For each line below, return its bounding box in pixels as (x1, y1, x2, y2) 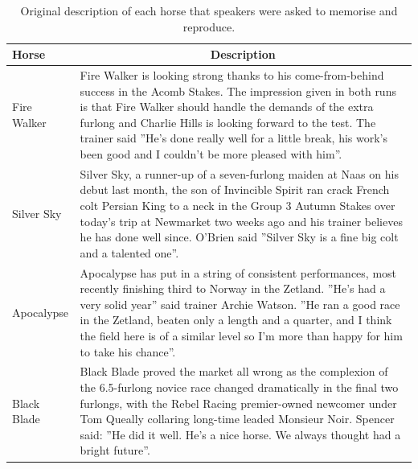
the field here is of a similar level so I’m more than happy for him (80, 327, 403, 344)
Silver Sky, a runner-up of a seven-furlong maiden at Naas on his (80, 165, 399, 182)
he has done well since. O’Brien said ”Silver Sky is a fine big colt (80, 228, 399, 245)
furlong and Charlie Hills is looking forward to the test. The (80, 113, 376, 130)
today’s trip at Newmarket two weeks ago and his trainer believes (80, 212, 403, 229)
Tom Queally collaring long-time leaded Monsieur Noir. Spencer (80, 410, 395, 427)
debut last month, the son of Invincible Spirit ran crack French (80, 181, 390, 198)
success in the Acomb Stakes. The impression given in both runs (80, 82, 396, 99)
